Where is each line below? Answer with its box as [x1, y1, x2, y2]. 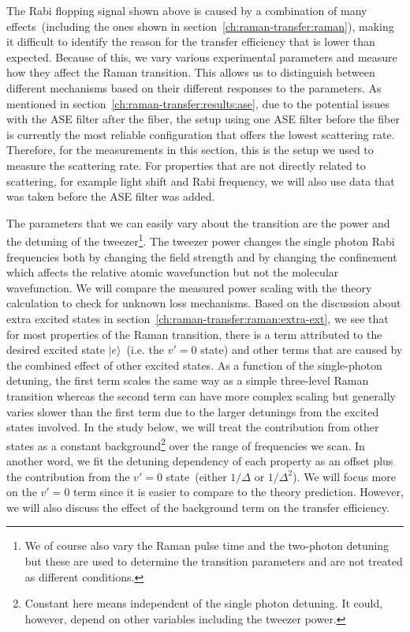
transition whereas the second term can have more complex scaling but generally [6, 387, 396, 404]
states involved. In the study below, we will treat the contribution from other [6, 419, 379, 435]
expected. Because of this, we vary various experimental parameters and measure [6, 48, 397, 65]
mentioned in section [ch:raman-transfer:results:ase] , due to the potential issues [6, 95, 389, 111]
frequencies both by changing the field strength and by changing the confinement [6, 248, 397, 265]
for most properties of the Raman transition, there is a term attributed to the [6, 325, 382, 342]
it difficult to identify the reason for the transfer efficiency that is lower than [6, 33, 375, 50]
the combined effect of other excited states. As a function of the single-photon [6, 356, 382, 373]
